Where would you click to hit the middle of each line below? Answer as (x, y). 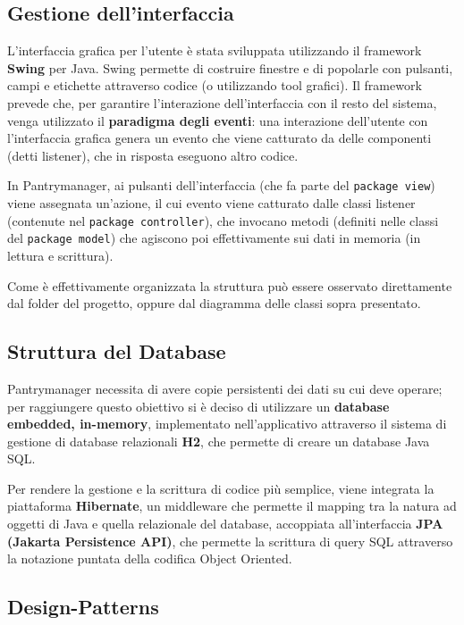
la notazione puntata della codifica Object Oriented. (150, 558)
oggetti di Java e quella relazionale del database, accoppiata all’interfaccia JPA (225, 524)
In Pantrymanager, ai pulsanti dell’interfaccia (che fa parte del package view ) (221, 185)
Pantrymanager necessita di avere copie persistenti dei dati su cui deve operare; (225, 388)
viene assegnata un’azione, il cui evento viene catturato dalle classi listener (211, 203)
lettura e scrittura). (60, 255)
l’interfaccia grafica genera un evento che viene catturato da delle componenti (219, 138)
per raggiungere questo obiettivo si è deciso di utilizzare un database (198, 406)
